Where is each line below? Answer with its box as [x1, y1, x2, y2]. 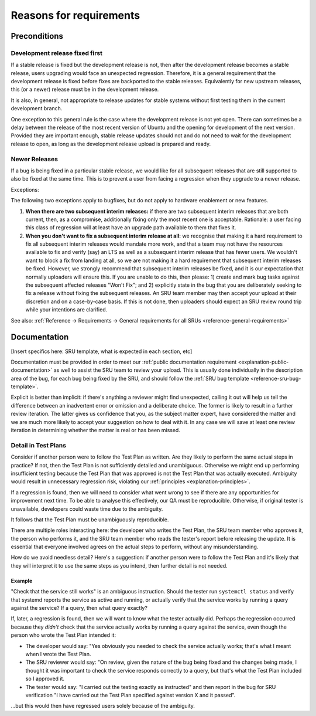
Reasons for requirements [11, 9, 140, 22]
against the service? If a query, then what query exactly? [11, 605, 147, 612]
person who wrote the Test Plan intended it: [11, 632, 116, 639]
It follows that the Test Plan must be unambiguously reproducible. [11, 516, 169, 523]
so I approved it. [25, 675, 64, 683]
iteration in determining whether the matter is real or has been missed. [11, 427, 181, 434]
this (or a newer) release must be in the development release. [11, 86, 159, 93]
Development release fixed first [11, 49, 102, 57]
